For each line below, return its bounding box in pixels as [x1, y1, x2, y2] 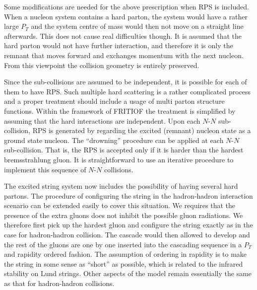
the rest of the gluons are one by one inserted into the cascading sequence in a [4, 239, 242, 249]
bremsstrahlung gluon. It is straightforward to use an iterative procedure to [4, 154, 234, 164]
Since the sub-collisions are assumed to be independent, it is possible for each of [4, 76, 247, 87]
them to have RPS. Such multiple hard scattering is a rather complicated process [4, 86, 251, 96]
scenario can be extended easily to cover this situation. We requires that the [4, 200, 236, 211]
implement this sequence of [4, 164, 86, 174]
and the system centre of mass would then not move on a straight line [31, 21, 244, 31]
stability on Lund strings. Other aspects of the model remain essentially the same [4, 268, 252, 279]
